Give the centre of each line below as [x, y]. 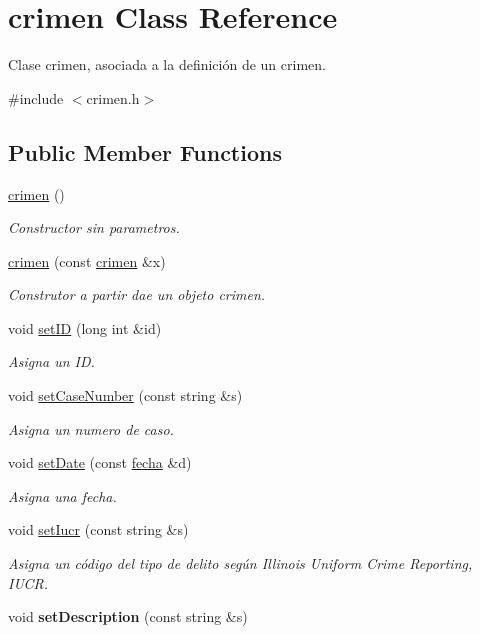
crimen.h [113, 97]
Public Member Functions [145, 151]
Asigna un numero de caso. [91, 428]
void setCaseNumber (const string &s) [125, 395]
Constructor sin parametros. [94, 227]
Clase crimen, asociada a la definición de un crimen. [167, 64]
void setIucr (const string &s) [98, 529]
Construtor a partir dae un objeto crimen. [137, 294]
